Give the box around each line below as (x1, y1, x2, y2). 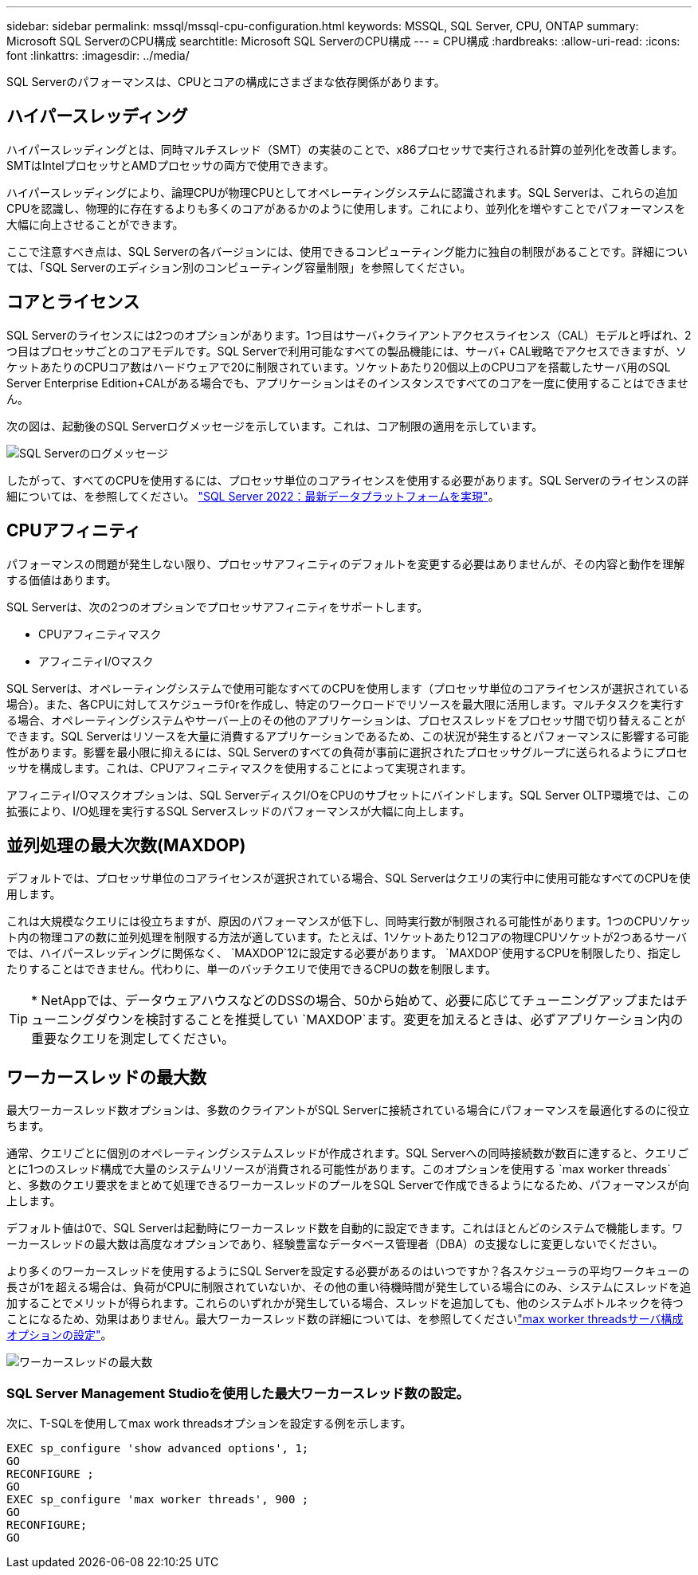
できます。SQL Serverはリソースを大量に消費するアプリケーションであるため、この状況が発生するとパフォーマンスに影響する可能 (6, 729, 689, 743)
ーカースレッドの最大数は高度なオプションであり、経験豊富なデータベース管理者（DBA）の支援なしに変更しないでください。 (6, 1237, 664, 1251)
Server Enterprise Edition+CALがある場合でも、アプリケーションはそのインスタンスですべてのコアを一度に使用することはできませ (6, 375, 688, 390)
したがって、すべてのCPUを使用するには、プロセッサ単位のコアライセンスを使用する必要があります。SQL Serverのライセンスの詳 (6, 473, 688, 487)
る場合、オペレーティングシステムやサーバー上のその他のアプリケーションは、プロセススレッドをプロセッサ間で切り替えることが (6, 713, 685, 727)
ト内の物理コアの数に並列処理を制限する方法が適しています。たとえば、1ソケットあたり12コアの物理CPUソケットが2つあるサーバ (6, 930, 688, 945)
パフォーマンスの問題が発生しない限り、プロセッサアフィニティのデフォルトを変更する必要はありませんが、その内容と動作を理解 (6, 556, 685, 571)
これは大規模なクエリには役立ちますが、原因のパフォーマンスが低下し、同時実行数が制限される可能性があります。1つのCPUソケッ (6, 914, 692, 929)
